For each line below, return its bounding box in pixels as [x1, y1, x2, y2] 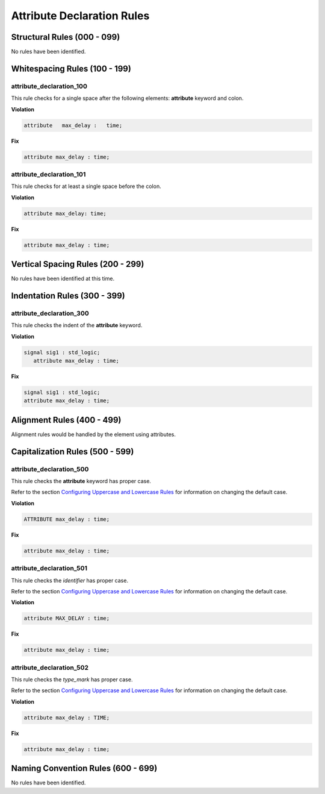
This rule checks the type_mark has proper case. [11, 676, 133, 683]
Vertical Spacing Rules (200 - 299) [11, 259, 144, 269]
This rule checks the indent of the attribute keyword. [11, 322, 143, 329]
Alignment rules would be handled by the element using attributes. [11, 431, 176, 438]
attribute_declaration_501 [11, 564, 87, 572]
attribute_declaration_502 [11, 663, 89, 672]
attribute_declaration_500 [11, 464, 89, 473]
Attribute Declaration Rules [11, 9, 150, 22]
